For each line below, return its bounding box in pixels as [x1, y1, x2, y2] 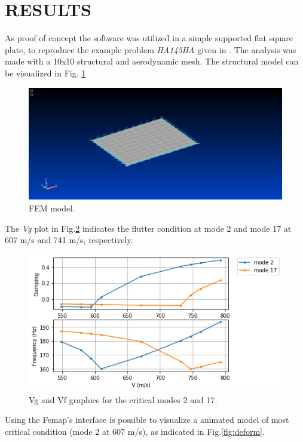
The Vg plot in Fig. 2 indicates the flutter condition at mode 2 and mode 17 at [5, 222, 292, 234]
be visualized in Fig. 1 [5, 66, 86, 79]
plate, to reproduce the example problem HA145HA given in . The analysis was [5, 43, 296, 56]
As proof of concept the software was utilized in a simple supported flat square [5, 32, 293, 44]
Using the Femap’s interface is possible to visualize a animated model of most [5, 413, 289, 426]
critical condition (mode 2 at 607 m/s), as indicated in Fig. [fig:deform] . [5, 425, 265, 437]
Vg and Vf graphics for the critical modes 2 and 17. [29, 393, 218, 406]
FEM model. [29, 202, 75, 214]
